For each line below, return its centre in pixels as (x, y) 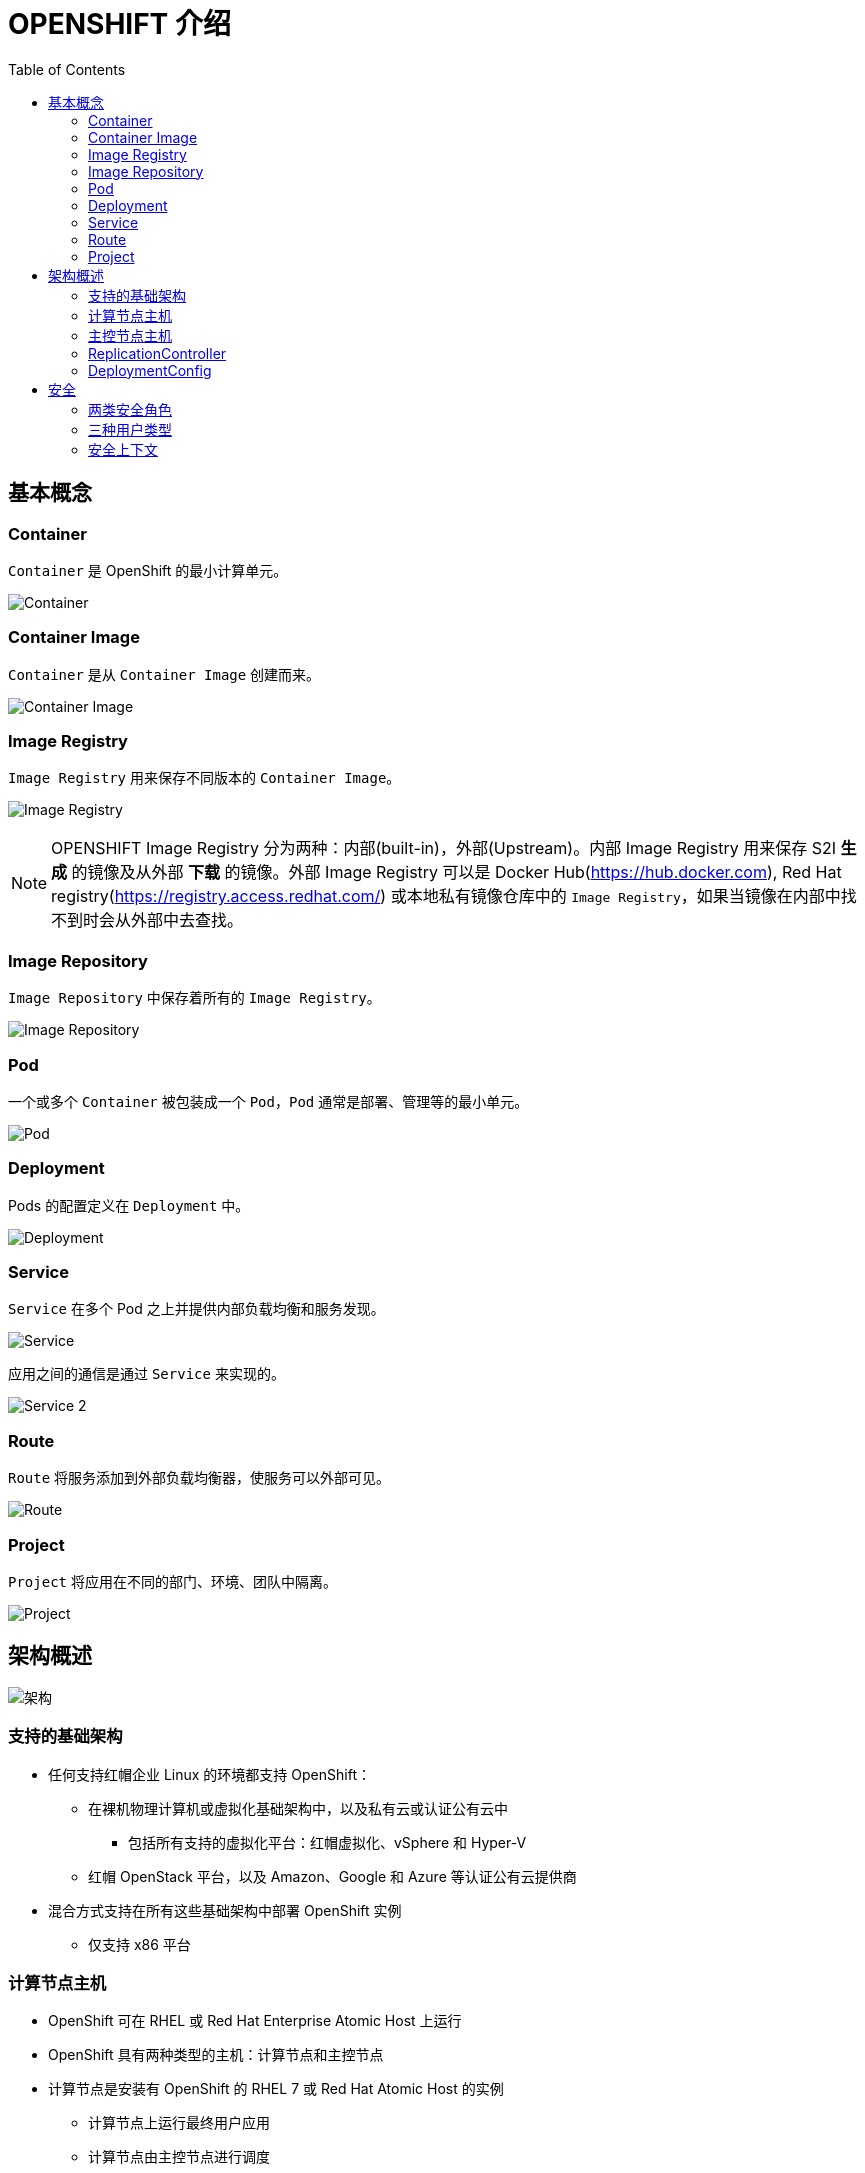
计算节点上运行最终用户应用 (179, 2123)
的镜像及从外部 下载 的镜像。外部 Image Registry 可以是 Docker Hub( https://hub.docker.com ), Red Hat (456, 872)
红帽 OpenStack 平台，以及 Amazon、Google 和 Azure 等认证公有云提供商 (332, 1876)
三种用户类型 (130, 429)
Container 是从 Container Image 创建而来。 (164, 674)
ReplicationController (157, 353)
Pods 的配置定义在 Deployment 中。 (129, 1205)
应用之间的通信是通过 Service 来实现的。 (146, 1374)
